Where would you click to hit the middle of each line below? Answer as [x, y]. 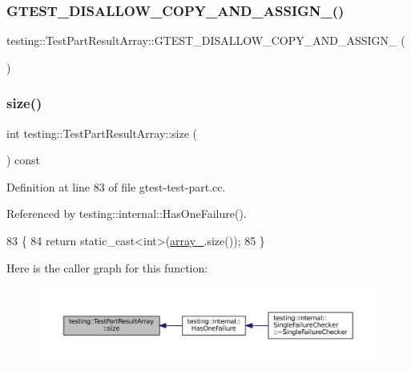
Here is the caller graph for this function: [107, 267]
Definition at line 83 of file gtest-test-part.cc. [116, 186]
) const [24, 160]
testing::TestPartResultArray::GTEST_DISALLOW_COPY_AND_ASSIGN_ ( [206, 40]
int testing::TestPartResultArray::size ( [102, 133]
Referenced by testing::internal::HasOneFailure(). [127, 214]
